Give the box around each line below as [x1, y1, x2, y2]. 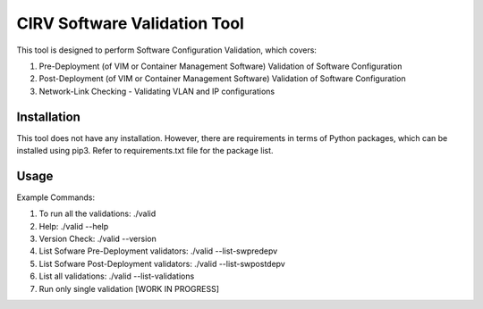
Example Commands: [16, 192, 96, 203]
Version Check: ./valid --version [38, 233, 157, 245]
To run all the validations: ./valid [38, 208, 157, 219]
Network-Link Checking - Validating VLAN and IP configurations [38, 86, 275, 96]
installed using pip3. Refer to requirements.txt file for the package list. [16, 146, 274, 156]
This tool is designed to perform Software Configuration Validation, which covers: [16, 45, 318, 55]
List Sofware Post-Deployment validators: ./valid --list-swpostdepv [38, 258, 285, 269]
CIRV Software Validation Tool [16, 13, 245, 33]
